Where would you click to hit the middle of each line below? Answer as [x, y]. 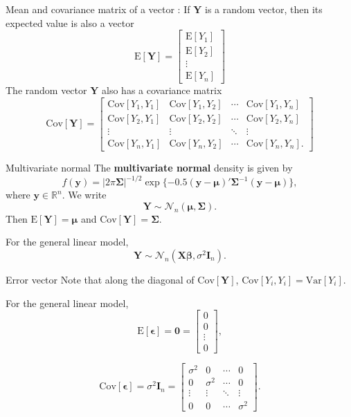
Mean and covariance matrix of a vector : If [98, 9]
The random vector [46, 90]
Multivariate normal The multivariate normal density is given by [149, 168]
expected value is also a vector [70, 22]
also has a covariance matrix [162, 90]
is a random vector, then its [263, 9]
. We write [84, 195]
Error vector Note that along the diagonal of [100, 279]
